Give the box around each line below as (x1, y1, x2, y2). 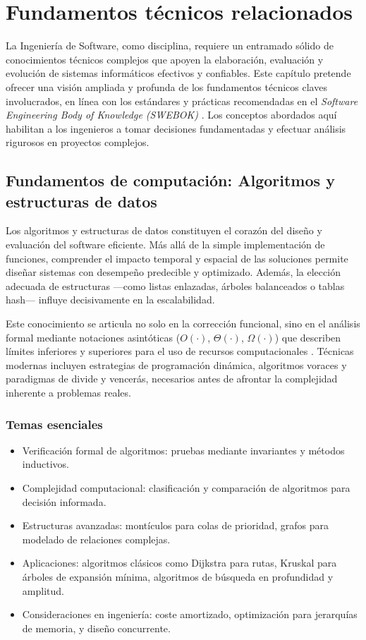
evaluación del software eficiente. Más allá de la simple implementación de (6, 237, 325, 252)
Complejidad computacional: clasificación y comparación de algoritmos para (22, 481, 350, 495)
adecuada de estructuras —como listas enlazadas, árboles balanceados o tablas (6, 278, 345, 293)
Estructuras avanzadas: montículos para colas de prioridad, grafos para (22, 518, 329, 533)
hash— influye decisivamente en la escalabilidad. (6, 292, 215, 307)
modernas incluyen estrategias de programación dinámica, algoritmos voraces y (6, 357, 347, 372)
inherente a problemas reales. (6, 385, 131, 399)
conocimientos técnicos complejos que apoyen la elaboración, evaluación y (6, 52, 324, 66)
